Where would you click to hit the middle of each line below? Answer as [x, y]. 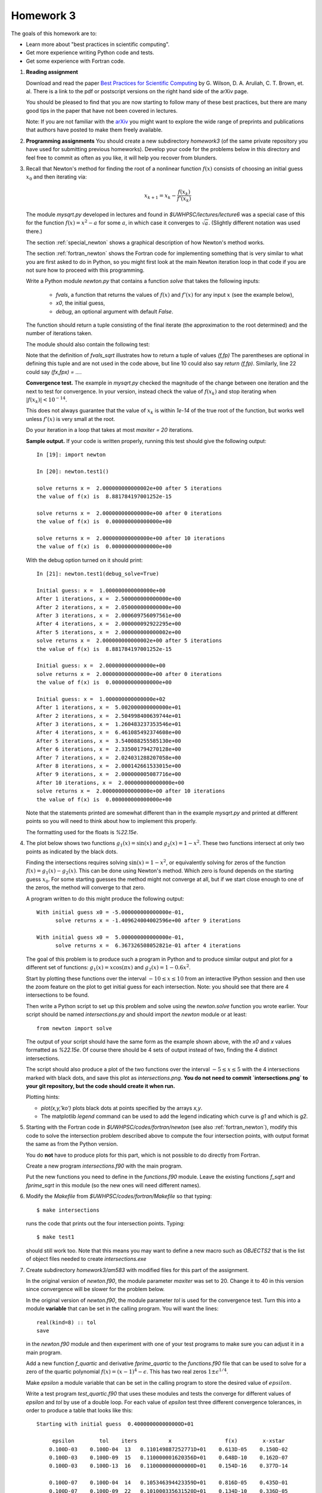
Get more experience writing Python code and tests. [90, 53]
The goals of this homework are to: [54, 33]
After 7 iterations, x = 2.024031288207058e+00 [109, 758]
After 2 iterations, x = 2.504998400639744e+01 [109, 716]
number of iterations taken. [59, 333]
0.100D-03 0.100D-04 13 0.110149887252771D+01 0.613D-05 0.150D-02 [168, 1449]
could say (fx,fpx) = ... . [54, 372]
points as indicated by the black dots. [72, 852]
